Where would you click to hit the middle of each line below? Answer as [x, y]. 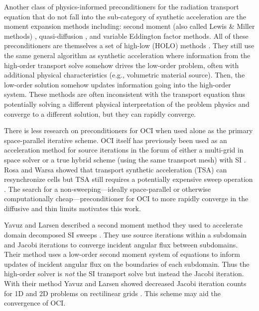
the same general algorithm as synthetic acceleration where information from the [127, 55]
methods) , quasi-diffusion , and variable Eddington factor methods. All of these [126, 36]
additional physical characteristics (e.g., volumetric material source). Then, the [125, 75]
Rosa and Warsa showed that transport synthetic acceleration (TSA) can [116, 169]
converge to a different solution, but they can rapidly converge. [100, 114]
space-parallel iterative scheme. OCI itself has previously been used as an [116, 140]
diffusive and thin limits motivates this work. [72, 208]
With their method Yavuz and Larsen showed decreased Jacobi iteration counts [125, 283]
